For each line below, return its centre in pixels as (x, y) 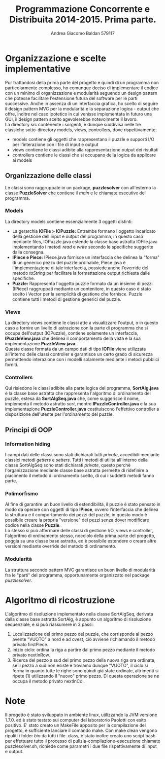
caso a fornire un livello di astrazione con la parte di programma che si (77, 328)
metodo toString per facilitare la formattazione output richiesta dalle (81, 273)
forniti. (12, 365)
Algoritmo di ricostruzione (60, 600)
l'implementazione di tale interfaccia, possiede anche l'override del (80, 268)
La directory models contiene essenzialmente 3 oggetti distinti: (69, 221)
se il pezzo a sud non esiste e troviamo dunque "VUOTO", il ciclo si (80, 665)
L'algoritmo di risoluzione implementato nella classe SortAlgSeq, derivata (79, 614)
